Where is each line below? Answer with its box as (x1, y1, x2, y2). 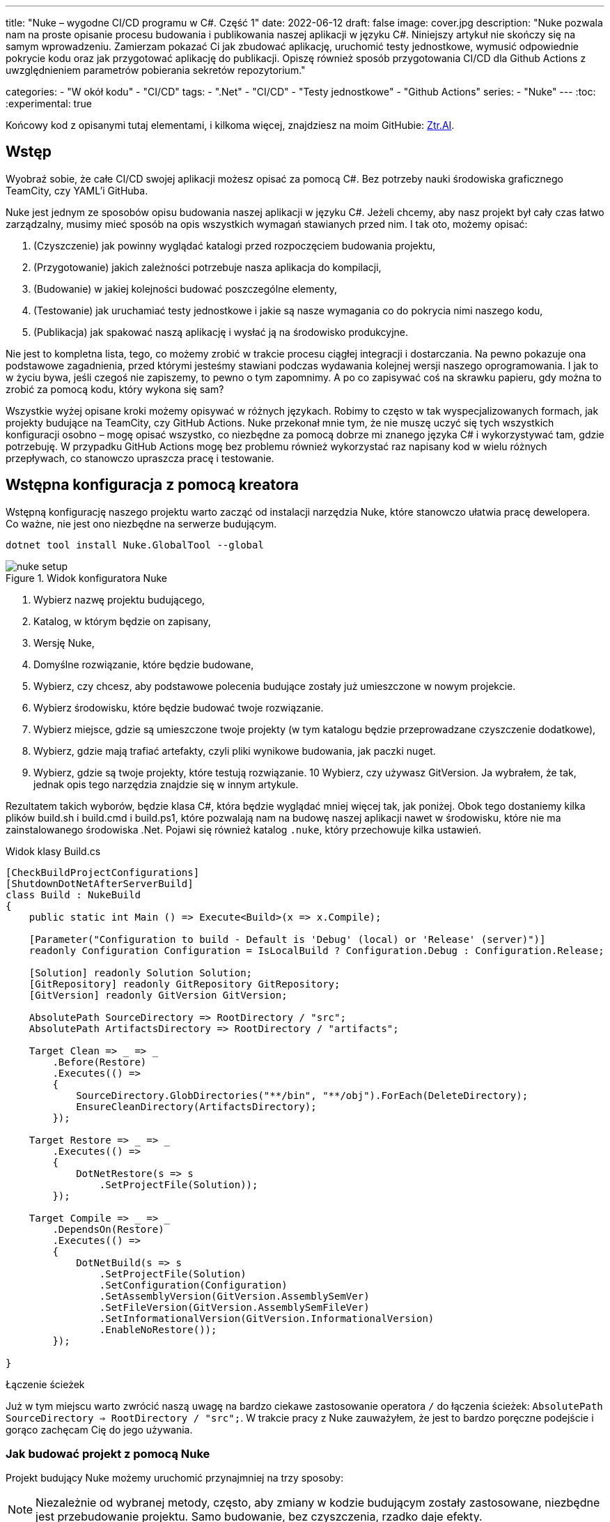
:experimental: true (6, 98, 92, 109)
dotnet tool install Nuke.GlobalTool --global (6, 539, 264, 551)
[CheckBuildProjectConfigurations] (6, 866, 200, 878)
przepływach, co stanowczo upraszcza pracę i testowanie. (6, 452, 274, 464)
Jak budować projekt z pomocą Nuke (6, 1447, 210, 1461)
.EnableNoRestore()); (99, 1323, 217, 1335)
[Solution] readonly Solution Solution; (29, 967, 253, 978)
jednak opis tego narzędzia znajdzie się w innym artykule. (33, 778, 299, 790)
